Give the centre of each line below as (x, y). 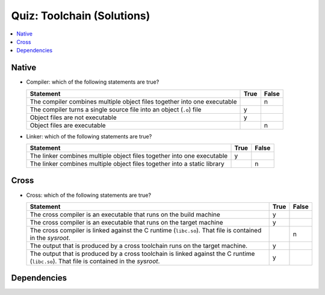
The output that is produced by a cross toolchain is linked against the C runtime (142, 253)
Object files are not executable (73, 117)
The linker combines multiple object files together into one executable (129, 156)
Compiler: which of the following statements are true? (93, 82)
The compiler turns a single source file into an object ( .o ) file (116, 110)
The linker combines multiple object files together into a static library (127, 164)
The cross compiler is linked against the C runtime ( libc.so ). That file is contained (146, 230)
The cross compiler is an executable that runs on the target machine (126, 222)
